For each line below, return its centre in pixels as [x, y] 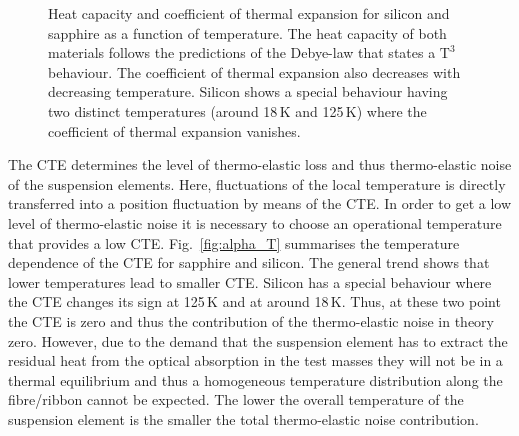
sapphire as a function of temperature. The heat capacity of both [247, 32]
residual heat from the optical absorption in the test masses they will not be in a [255, 360]
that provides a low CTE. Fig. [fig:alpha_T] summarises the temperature [234, 242]
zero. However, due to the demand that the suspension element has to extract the [258, 340]
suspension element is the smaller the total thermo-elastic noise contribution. [243, 418]
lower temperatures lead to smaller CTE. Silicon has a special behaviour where [250, 281]
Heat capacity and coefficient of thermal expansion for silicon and [249, 13]
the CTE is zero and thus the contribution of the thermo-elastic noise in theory [251, 320]
